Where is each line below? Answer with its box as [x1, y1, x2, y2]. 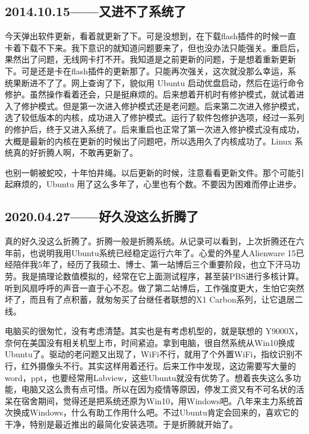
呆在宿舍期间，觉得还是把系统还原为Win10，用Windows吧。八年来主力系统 [5, 394, 295, 407]
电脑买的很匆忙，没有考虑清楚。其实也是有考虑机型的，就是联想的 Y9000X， [5, 325, 303, 337]
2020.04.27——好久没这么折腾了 [5, 207, 199, 225]
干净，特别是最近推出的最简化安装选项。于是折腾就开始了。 [5, 418, 238, 430]
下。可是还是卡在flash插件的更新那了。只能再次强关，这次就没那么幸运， [5, 64, 288, 77]
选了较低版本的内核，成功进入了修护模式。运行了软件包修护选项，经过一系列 [5, 111, 304, 124]
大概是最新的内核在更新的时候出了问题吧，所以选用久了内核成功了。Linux [5, 134, 292, 147]
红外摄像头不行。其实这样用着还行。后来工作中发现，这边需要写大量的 [21, 360, 296, 372]
